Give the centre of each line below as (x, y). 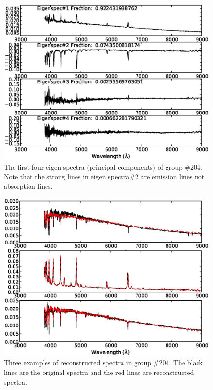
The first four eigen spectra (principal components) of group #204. (103, 167)
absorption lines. (28, 186)
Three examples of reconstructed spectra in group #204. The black (103, 363)
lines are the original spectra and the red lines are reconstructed (99, 372)
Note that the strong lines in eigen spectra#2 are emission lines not (104, 176)
